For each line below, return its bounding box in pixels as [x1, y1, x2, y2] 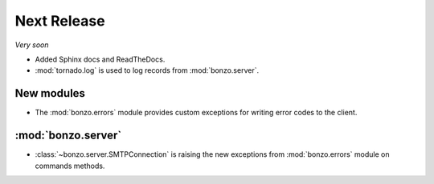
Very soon [14, 40, 49, 50]
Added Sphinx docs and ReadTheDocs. [35, 54, 166, 64]
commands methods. [35, 161, 105, 170]
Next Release [14, 12, 105, 30]
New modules [14, 86, 86, 100]
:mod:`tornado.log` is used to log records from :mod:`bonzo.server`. [35, 66, 260, 75]
